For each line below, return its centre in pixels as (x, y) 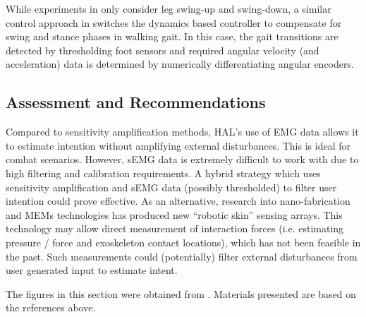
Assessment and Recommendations (136, 102)
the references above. (51, 307)
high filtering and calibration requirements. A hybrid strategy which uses (163, 173)
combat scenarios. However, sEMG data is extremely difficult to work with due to (182, 159)
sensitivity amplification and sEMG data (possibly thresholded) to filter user (171, 187)
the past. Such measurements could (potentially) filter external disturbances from (182, 256)
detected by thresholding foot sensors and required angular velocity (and (163, 50)
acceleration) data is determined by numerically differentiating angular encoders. (180, 64)
